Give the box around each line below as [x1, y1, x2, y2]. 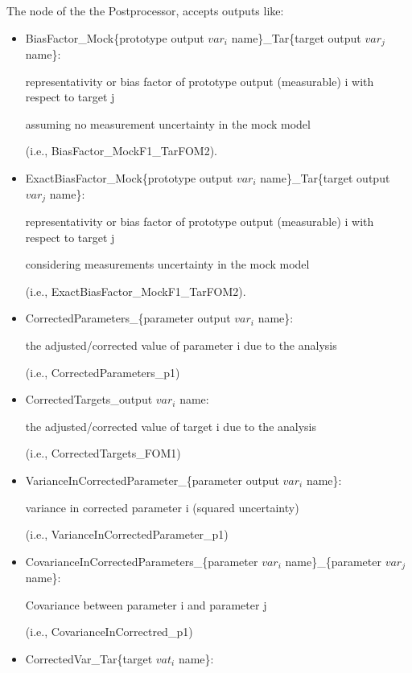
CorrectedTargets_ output [25, 391, 153, 408]
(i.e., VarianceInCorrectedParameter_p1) [25, 526, 229, 543]
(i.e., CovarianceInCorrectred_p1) [25, 623, 193, 640]
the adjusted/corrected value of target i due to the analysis [25, 417, 317, 434]
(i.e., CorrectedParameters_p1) [25, 363, 180, 380]
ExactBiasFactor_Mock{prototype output [25, 170, 233, 187]
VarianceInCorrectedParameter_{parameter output [25, 472, 279, 488]
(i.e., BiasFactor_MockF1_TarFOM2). [25, 142, 217, 159]
